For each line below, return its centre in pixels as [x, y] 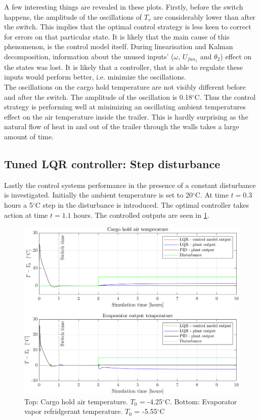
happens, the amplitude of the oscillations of [73, 16]
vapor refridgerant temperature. [74, 411]
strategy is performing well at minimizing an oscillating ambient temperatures [125, 107]
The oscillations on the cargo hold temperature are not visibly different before [125, 87]
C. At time [212, 195]
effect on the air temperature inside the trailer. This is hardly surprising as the [126, 116]
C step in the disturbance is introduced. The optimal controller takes [142, 204]
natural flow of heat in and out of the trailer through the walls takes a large [122, 126]
